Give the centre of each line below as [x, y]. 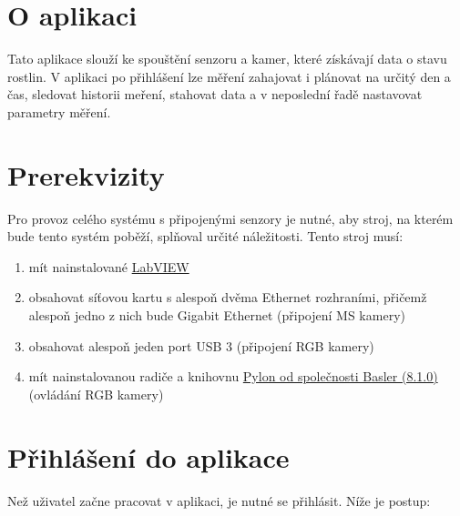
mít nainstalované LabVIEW [109, 266]
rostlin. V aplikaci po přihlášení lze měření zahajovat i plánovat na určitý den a [229, 76]
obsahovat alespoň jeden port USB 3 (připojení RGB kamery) [201, 345]
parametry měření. [59, 111]
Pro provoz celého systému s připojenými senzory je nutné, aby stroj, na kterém [230, 218]
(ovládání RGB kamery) [96, 394]
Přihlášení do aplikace [148, 456]
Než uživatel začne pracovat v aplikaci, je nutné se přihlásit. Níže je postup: [219, 500]
